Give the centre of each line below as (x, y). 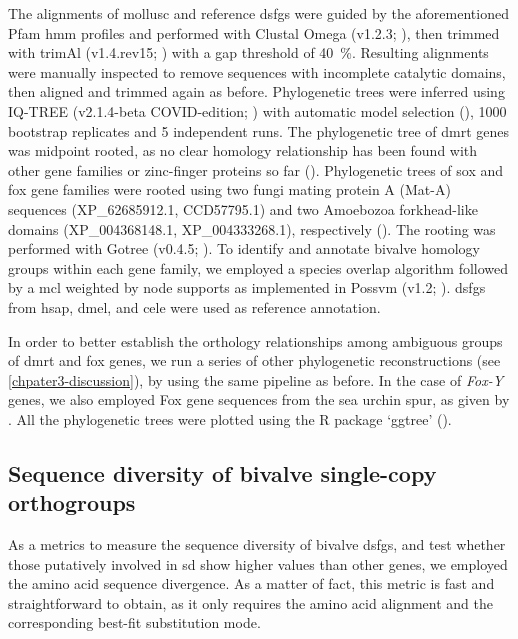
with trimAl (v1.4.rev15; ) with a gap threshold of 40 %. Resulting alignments (248, 52)
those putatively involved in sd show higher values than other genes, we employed (258, 563)
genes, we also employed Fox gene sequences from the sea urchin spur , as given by (259, 399)
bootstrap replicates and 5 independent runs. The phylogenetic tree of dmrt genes (259, 130)
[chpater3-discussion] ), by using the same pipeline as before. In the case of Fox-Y (256, 379)
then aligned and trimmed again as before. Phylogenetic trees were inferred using (256, 91)
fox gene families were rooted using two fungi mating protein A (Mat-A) (229, 189)
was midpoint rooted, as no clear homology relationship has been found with (243, 150)
